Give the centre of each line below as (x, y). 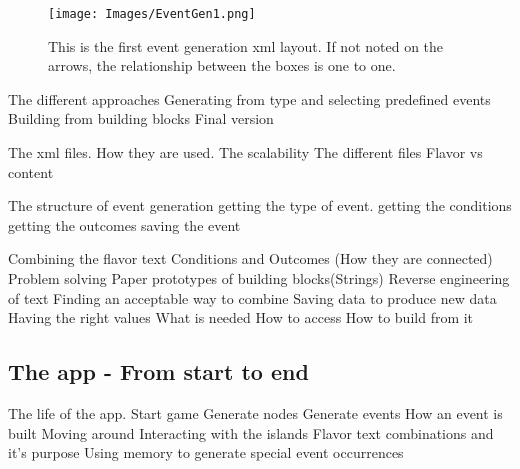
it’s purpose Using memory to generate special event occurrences (206, 452)
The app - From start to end (158, 371)
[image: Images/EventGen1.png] (152, 14)
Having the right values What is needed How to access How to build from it (241, 317)
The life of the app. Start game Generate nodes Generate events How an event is (255, 412)
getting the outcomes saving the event (124, 224)
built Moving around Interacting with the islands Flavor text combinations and (251, 432)
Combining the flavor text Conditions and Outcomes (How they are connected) (250, 258)
